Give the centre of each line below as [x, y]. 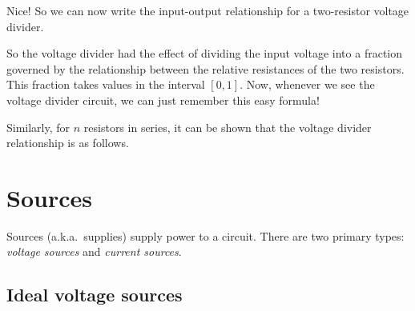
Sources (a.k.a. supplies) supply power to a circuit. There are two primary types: [205, 235]
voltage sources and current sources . [94, 251]
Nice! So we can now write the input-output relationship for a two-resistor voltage [208, 10]
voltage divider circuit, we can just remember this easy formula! [163, 100]
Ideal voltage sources [95, 295]
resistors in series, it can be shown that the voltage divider [228, 127]
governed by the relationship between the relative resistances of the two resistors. [205, 68]
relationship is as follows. [68, 143]
